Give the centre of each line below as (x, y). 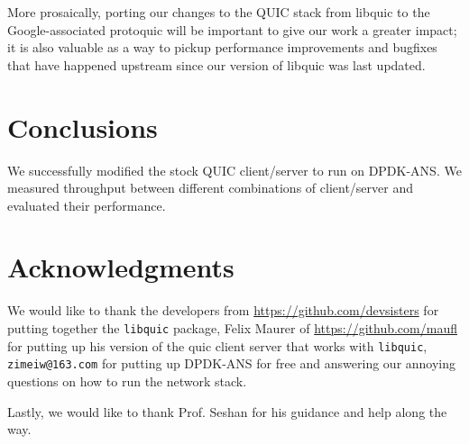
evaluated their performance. (87, 205)
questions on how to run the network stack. (127, 381)
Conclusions (83, 127)
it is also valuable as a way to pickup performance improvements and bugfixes (222, 47)
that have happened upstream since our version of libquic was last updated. (216, 64)
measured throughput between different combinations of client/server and (210, 188)
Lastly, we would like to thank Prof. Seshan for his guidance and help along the (227, 411)
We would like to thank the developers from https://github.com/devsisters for (223, 310)
